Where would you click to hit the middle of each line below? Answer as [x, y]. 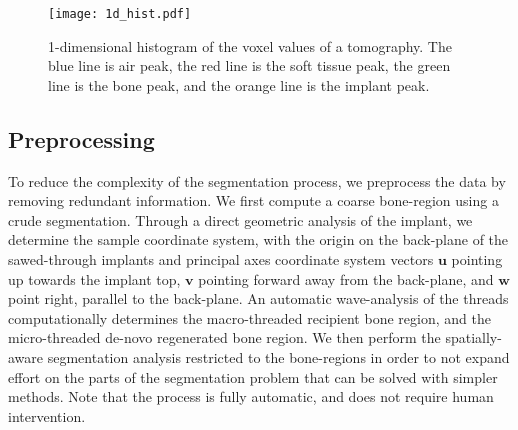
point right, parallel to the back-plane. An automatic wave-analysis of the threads [258, 298]
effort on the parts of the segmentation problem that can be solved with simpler [253, 376]
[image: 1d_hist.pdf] [120, 14]
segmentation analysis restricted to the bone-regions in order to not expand [278, 356]
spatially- [473, 337]
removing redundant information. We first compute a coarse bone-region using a [253, 200]
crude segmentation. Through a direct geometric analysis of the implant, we [240, 219]
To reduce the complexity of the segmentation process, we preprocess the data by [257, 180]
